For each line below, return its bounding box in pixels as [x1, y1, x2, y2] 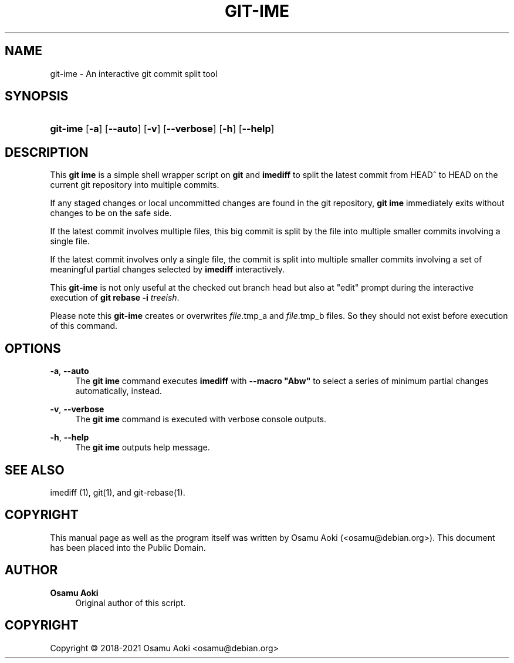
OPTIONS [5, 341, 61, 356]
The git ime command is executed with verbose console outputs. [75, 414, 327, 425]
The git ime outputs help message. [75, 442, 210, 453]
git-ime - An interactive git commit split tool [50, 68, 218, 79]
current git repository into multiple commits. [50, 180, 219, 190]
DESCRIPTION [5, 144, 89, 160]
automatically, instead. [75, 386, 162, 396]
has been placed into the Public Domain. [50, 542, 206, 553]
